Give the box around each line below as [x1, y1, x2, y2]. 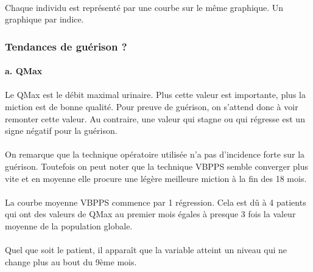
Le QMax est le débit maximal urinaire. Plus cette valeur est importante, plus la [5, 88, 306, 101]
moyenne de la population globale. [5, 219, 133, 232]
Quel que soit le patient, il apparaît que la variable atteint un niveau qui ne [5, 243, 287, 256]
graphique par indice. [5, 13, 84, 26]
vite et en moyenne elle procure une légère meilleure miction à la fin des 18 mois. [5, 172, 307, 184]
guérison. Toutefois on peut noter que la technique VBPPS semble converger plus [5, 159, 309, 172]
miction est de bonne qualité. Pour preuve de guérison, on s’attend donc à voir [5, 100, 298, 113]
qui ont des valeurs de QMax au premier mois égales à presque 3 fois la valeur [5, 207, 296, 220]
